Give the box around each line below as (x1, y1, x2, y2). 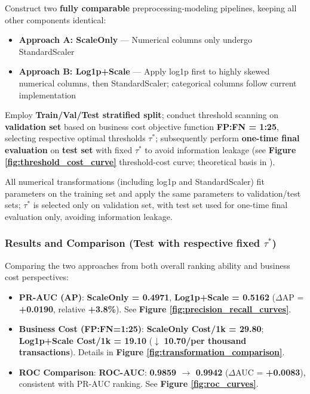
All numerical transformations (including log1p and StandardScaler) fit (5, 175, 265, 188)
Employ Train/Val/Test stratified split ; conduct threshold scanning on (5, 108, 279, 121)
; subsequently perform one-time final (155, 132, 300, 144)
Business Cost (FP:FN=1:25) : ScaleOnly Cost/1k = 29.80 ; (19, 322, 264, 335)
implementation (19, 88, 76, 101)
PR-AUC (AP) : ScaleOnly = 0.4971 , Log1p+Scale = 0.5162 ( (19, 290, 276, 303)
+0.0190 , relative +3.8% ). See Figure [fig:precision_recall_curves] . (19, 302, 291, 315)
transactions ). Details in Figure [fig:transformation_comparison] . (19, 346, 285, 358)
